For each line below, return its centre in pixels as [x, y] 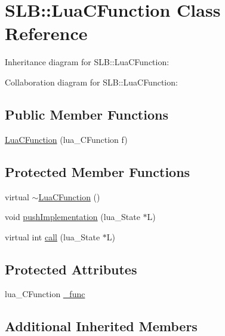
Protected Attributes [71, 269]
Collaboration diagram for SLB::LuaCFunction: [91, 82]
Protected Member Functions [98, 171]
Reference [46, 33]
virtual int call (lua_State [53, 236]
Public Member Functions [87, 114]
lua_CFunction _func [45, 294]
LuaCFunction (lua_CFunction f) [66, 139]
